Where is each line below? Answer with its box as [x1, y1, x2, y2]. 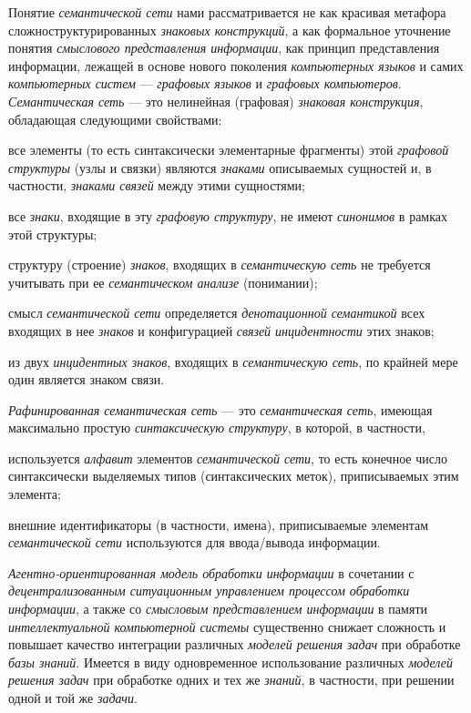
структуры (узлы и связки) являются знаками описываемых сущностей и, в [8, 158, 432, 177]
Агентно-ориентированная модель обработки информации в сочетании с [8, 563, 415, 582]
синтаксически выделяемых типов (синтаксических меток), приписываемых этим [8, 466, 459, 485]
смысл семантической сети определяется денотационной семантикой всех [8, 303, 425, 322]
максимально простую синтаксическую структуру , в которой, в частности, [8, 418, 425, 437]
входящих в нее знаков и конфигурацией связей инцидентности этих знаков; [8, 321, 435, 340]
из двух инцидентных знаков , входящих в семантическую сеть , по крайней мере [8, 351, 458, 371]
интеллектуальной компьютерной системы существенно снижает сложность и [8, 616, 446, 636]
